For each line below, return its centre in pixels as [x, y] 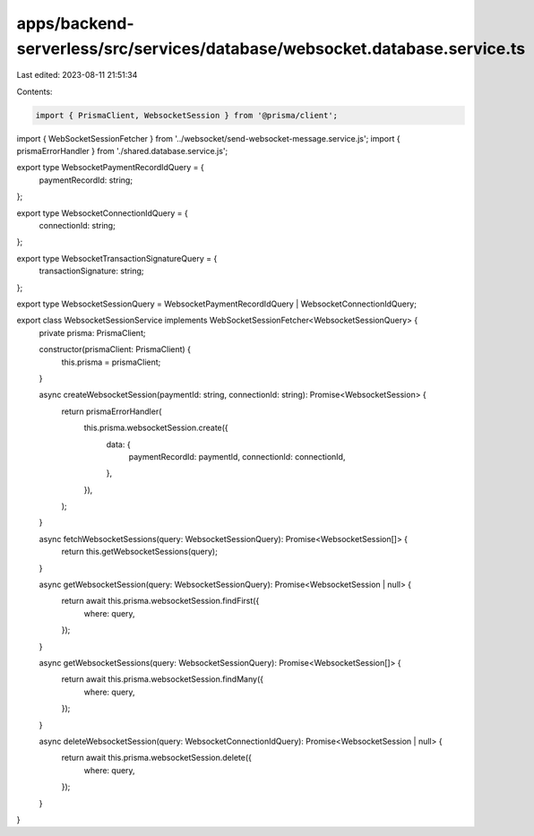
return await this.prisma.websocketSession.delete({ [157, 758]
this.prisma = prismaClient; [111, 362]
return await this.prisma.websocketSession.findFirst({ [160, 601]
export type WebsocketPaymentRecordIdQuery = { [111, 168]
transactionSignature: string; [91, 271]
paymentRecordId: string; [86, 180]
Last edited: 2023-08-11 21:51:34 [77, 75]
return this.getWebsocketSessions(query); [140, 552]
